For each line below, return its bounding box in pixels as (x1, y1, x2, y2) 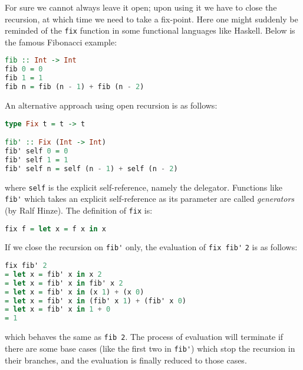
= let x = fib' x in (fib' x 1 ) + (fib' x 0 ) (5, 296, 186, 305)
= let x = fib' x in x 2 (5, 270, 102, 279)
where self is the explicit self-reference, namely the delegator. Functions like (5, 181, 282, 193)
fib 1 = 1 (5, 74, 43, 83)
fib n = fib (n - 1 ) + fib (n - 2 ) (5, 83, 144, 91)
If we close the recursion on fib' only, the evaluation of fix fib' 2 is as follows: (5, 241, 298, 253)
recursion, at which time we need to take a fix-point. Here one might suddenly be (5, 12, 298, 25)
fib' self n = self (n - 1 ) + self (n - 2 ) (5, 164, 178, 173)
